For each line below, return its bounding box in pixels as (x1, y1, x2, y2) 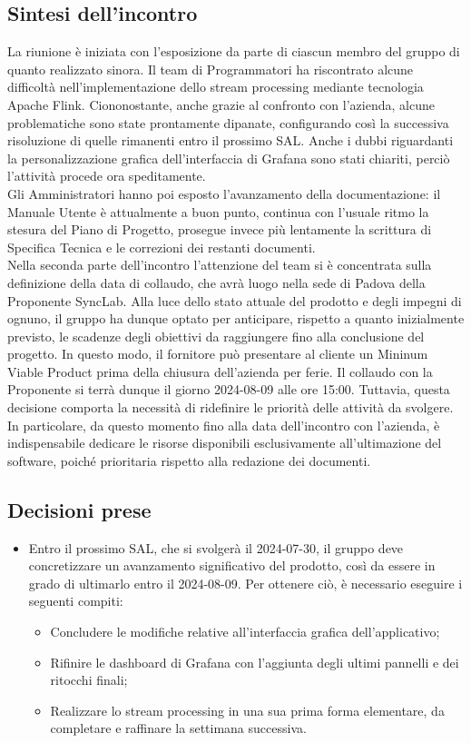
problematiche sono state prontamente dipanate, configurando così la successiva (7, 113, 449, 132)
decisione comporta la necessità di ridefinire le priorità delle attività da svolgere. (7, 398, 454, 417)
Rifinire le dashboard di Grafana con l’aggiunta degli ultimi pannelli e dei (50, 652, 459, 671)
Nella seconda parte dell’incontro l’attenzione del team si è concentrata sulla (7, 255, 432, 274)
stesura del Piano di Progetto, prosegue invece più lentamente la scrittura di (7, 220, 432, 239)
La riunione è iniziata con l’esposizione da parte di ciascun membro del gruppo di (7, 42, 460, 61)
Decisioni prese (7, 495, 152, 523)
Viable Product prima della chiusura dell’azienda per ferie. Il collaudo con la (7, 362, 433, 381)
